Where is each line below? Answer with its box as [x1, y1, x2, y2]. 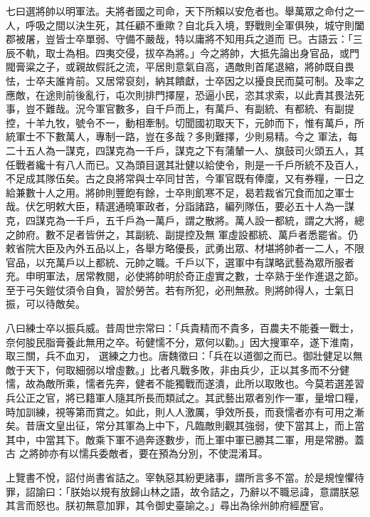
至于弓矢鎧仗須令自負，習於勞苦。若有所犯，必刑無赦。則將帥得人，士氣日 [6, 282, 354, 297]
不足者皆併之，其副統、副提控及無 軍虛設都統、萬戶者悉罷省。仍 [55, 226, 358, 241]
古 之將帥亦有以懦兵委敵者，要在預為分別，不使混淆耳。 [6, 446, 268, 461]
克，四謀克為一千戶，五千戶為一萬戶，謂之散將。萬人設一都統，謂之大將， [6, 212, 354, 227]
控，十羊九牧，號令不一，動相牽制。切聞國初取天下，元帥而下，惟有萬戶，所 [6, 115, 364, 130]
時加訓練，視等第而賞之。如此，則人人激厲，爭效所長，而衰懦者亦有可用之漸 [6, 404, 364, 419]
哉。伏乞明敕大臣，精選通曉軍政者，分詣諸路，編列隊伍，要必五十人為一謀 [6, 199, 354, 214]
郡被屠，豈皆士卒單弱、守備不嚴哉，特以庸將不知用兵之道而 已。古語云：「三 [6, 31, 363, 46]
